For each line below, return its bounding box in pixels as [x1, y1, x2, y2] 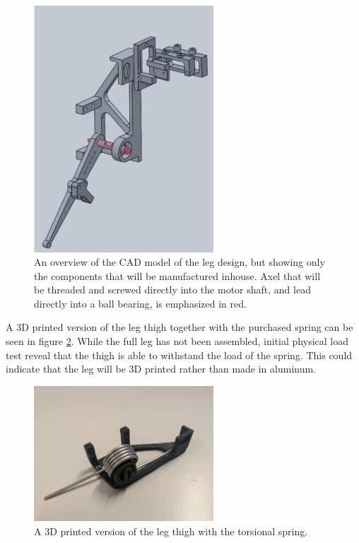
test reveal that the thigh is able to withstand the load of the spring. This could [6, 347, 353, 362]
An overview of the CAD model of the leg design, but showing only [34, 255, 325, 269]
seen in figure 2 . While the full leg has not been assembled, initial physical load [6, 334, 348, 349]
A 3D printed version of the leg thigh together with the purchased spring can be [6, 320, 353, 334]
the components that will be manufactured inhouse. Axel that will [34, 268, 321, 283]
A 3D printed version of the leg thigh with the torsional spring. [34, 523, 308, 538]
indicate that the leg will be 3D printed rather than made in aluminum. [6, 361, 317, 376]
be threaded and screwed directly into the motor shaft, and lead [34, 282, 311, 297]
